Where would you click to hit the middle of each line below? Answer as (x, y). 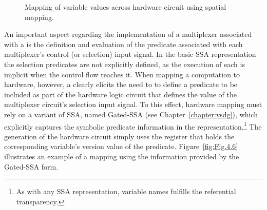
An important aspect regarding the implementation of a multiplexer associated (128, 34)
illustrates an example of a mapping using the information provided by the (122, 156)
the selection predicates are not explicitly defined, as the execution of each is (125, 64)
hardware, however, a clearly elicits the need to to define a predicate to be (121, 84)
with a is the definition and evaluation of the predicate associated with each (123, 44)
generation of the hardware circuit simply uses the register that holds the (119, 136)
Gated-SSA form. (31, 166)
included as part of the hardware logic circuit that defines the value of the (120, 94)
